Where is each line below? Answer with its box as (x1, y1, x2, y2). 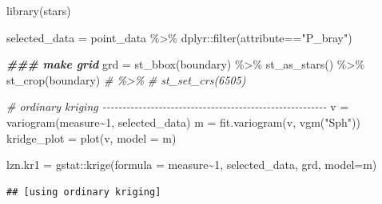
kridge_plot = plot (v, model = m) (6, 129, 177, 146)
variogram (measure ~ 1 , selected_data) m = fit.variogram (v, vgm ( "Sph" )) (6, 113, 360, 130)
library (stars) (6, 2, 71, 18)
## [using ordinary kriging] (6, 186, 161, 198)
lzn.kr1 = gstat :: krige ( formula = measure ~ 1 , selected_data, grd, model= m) (6, 156, 377, 173)
